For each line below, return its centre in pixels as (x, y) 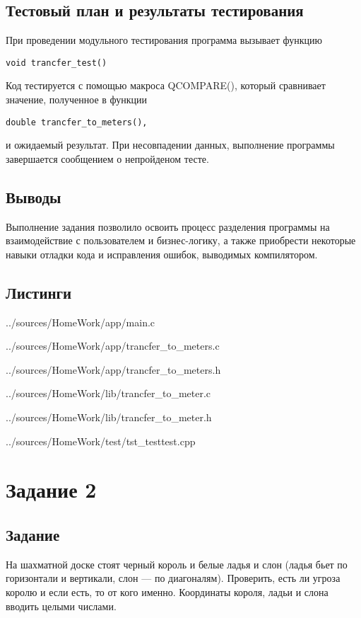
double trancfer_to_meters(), (77, 122)
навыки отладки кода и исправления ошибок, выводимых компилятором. (162, 254)
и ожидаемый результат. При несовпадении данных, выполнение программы (170, 145)
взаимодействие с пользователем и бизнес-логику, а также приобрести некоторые (181, 240)
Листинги (39, 292)
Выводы (34, 196)
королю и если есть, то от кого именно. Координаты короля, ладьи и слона (167, 592)
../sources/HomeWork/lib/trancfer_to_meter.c (108, 393)
